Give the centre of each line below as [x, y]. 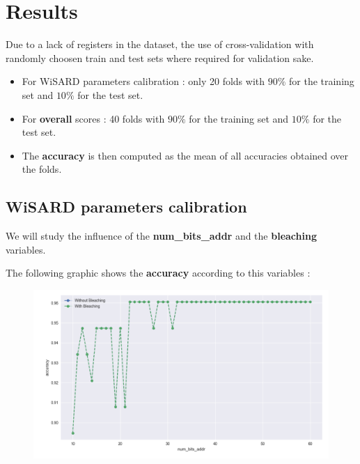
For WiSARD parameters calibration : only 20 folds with [143, 81]
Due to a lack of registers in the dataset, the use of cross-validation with [160, 44]
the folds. [42, 169]
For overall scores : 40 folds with [93, 118]
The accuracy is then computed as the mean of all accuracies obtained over [185, 155]
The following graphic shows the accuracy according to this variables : [158, 273]
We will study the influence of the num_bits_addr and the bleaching [161, 236]
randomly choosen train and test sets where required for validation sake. [160, 57]
